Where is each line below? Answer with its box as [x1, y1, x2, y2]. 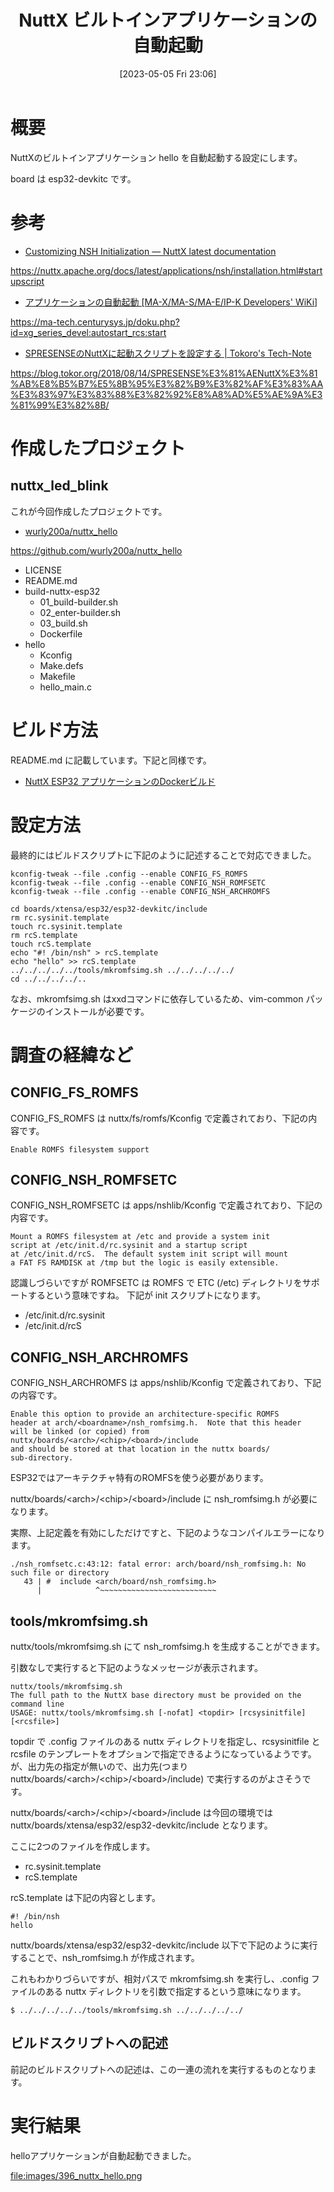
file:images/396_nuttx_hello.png [10, 2169, 143, 2181]
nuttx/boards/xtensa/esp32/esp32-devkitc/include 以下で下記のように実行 [10, 1939, 318, 1951]
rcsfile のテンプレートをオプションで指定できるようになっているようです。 [10, 1747, 317, 1760]
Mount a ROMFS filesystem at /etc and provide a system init [10, 1232, 271, 1242]
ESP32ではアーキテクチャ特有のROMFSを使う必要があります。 [10, 1472, 269, 1484]
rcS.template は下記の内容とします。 [10, 1891, 161, 1903]
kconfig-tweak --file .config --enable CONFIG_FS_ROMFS [10, 869, 248, 879]
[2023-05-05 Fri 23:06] [119, 67, 217, 80]
